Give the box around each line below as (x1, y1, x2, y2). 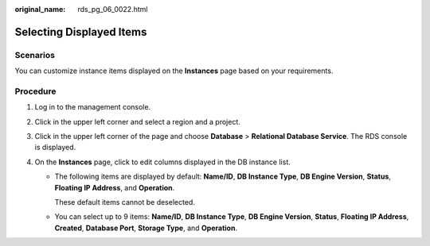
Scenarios (14, 49, 56, 60)
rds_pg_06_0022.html (77, 5, 148, 13)
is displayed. (34, 143, 76, 152)
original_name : (14, 5, 66, 13)
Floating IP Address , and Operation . (54, 183, 175, 192)
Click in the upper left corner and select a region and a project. (34, 117, 240, 126)
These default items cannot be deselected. (54, 198, 195, 207)
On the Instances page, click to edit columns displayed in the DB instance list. (34, 157, 291, 167)
